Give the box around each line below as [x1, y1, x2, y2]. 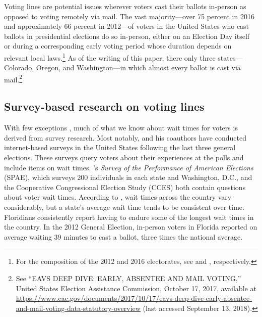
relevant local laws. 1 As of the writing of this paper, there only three [4, 51, 216, 63]
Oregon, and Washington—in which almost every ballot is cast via [36, 62, 241, 73]
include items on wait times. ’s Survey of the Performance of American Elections [4, 162, 253, 172]
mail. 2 [4, 72, 23, 84]
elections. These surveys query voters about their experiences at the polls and [4, 152, 244, 163]
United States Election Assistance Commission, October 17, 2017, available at [16, 283, 256, 293]
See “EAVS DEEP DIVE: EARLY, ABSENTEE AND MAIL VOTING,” [16, 273, 241, 283]
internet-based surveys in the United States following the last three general [4, 142, 236, 153]
